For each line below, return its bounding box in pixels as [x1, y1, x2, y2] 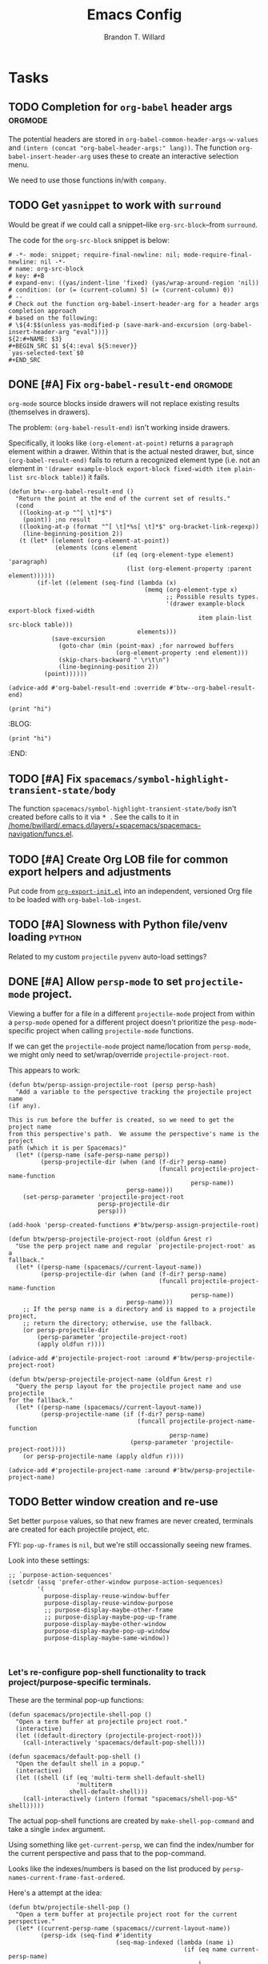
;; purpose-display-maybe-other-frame [43, 1606, 174, 1615]
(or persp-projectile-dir [22, 1326, 110, 1334]
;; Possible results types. [166, 593, 260, 602]
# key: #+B [8, 272, 45, 280]
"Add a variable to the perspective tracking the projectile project [15, 1088, 252, 1096]
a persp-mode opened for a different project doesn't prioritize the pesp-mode [8, 1017, 254, 1027]
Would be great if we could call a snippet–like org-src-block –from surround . [8, 219, 258, 229]
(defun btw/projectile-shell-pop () [8, 1903, 130, 1911]
